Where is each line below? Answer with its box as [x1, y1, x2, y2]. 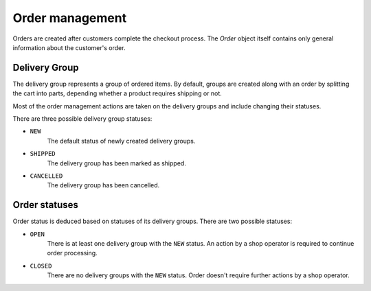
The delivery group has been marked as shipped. [47, 159, 187, 167]
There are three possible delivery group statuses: [12, 115, 153, 123]
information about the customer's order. [12, 43, 126, 51]
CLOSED [30, 261, 52, 270]
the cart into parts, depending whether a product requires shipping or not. [12, 89, 223, 97]
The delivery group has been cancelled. [47, 181, 160, 189]
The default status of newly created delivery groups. [47, 137, 196, 145]
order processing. [47, 249, 98, 257]
